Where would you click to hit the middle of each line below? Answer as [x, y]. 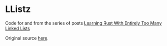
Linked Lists [18, 28]
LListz [18, 9]
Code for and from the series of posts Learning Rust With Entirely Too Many [83, 23]
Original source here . [27, 38]
